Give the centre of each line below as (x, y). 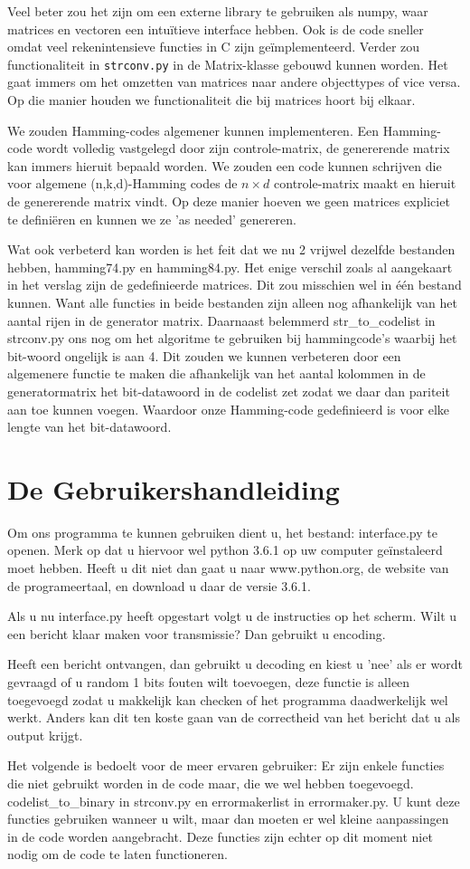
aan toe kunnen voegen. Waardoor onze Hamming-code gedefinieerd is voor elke (229, 409)
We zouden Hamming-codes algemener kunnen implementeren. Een (193, 130)
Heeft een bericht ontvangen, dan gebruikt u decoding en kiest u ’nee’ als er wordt (235, 664)
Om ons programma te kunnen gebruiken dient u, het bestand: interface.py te (222, 532)
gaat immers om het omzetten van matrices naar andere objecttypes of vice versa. (234, 82)
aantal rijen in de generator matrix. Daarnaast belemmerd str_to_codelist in (221, 320)
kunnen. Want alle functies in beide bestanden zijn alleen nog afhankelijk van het (232, 302)
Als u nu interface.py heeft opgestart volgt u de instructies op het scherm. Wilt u (232, 616)
